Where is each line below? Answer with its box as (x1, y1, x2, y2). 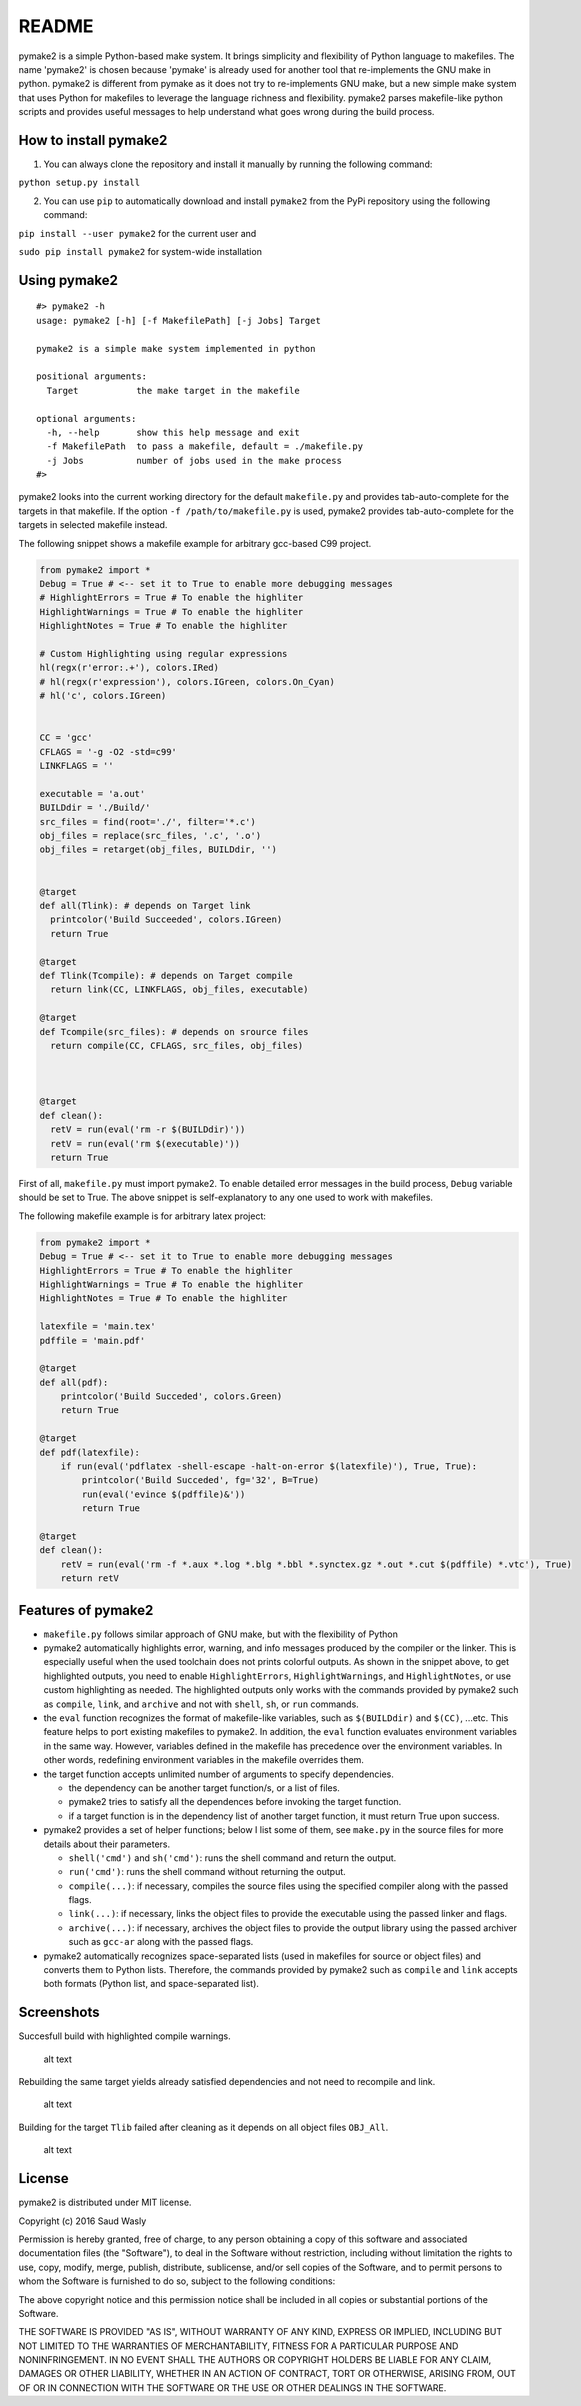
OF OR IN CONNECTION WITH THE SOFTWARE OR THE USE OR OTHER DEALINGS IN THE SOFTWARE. (18, 2381, 447, 2394)
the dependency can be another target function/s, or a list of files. (68, 1781, 340, 1794)
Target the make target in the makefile (46, 385, 300, 396)
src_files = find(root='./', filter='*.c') (39, 816, 257, 827)
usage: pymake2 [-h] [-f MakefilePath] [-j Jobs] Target (36, 315, 322, 326)
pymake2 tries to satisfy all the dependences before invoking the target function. (68, 1796, 402, 1808)
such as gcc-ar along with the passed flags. (68, 1936, 254, 1948)
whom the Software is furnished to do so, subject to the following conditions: (18, 2275, 336, 2287)
